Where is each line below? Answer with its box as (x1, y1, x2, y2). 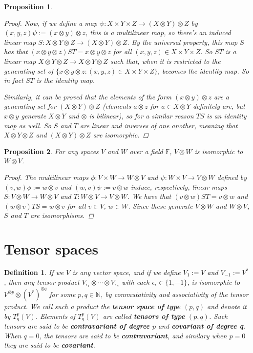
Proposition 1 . (4, 1, 52, 11)
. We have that (127, 191, 171, 201)
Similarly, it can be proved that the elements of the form (4, 91, 171, 101)
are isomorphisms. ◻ (30, 210, 94, 220)
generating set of (4, 65, 54, 76)
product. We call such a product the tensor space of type (4, 301, 181, 311)
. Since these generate (128, 200, 193, 211)
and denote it (207, 301, 247, 311)
